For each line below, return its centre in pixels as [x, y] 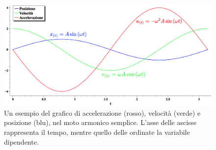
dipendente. [21, 141]
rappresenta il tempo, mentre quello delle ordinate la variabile [97, 132]
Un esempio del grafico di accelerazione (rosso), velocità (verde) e [102, 112]
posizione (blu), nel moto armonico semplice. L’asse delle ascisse [100, 122]
